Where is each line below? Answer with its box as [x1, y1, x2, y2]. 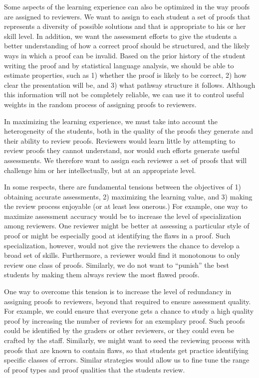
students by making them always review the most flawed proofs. [4, 269, 200, 280]
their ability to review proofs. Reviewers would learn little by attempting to [4, 135, 236, 146]
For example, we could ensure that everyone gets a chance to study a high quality [4, 306, 254, 316]
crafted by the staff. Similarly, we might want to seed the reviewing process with [4, 335, 250, 345]
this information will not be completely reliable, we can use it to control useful [4, 89, 245, 100]
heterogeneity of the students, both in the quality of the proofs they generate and [4, 126, 253, 136]
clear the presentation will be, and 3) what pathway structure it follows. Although [4, 79, 256, 90]
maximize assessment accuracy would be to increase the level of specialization [4, 210, 242, 221]
